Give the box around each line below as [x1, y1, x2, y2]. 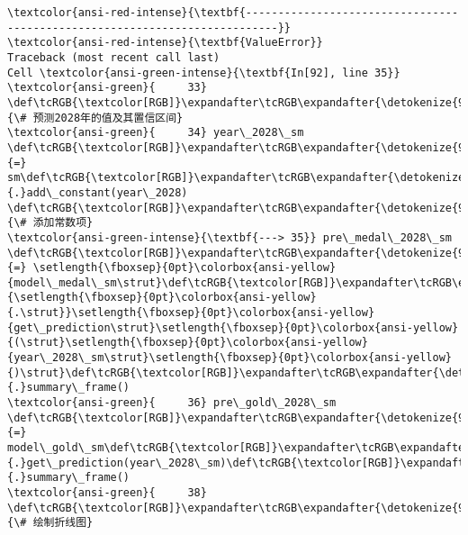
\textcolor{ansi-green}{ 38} [7, 486, 207, 499]
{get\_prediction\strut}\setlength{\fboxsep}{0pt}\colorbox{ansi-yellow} [7, 321, 459, 334]
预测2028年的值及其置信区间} [32, 111, 184, 124]
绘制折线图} [32, 516, 94, 530]
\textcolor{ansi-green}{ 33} [7, 81, 207, 95]
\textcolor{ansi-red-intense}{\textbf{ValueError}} [7, 36, 323, 50]
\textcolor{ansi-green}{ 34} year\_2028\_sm [7, 126, 304, 140]
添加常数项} [32, 216, 94, 230]
